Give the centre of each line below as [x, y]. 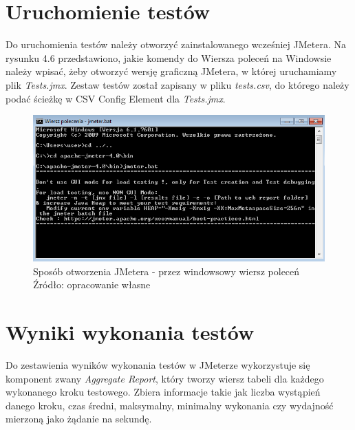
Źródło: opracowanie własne [92, 284]
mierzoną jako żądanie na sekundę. [79, 419]
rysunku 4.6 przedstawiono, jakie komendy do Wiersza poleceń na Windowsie [169, 57]
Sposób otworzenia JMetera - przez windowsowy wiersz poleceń [166, 271]
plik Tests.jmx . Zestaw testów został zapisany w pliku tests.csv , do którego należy [177, 84]
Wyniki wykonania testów [130, 332]
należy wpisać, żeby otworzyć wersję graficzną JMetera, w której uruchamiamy [171, 71]
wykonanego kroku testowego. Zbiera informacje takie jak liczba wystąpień [163, 392]
